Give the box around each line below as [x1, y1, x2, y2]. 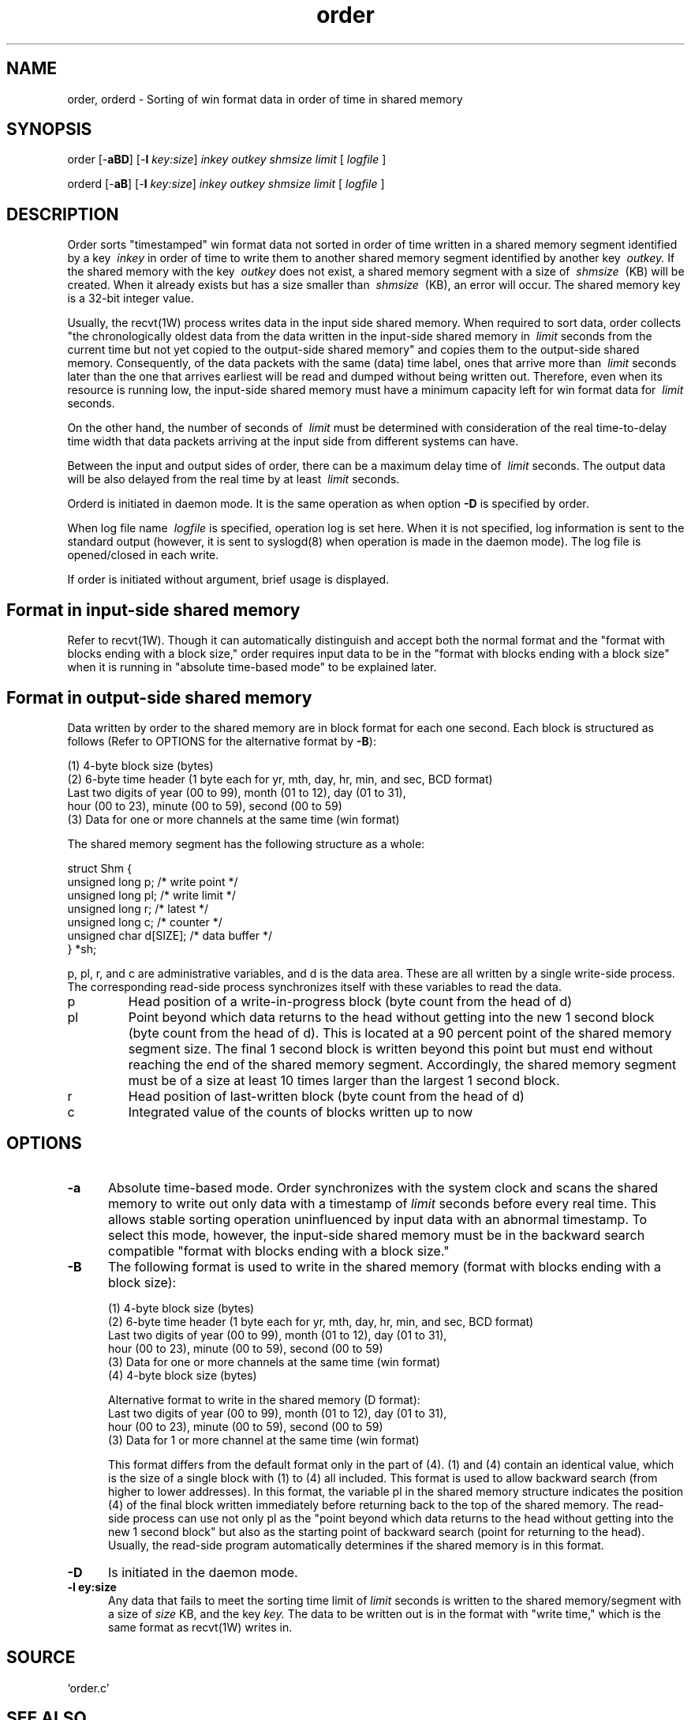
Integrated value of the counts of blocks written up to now [128, 1103, 473, 1120]
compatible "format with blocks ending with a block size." [107, 1242, 450, 1259]
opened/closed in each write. [67, 548, 219, 562]
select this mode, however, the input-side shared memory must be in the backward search [107, 1226, 645, 1243]
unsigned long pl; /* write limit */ [67, 888, 236, 902]
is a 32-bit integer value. [67, 291, 194, 306]
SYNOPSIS [6, 119, 92, 140]
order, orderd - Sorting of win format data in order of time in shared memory [67, 92, 463, 106]
